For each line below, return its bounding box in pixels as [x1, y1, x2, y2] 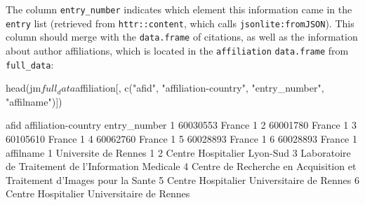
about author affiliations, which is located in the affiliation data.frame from [6, 43, 349, 57]
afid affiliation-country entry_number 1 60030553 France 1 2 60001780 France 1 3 [6, 118, 357, 132]
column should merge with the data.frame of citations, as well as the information [6, 29, 358, 44]
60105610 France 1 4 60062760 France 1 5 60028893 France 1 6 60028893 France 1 [6, 132, 358, 146]
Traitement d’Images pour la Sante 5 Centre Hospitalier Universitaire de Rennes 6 [6, 172, 359, 187]
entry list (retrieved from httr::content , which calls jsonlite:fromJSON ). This [6, 15, 354, 30]
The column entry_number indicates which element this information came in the [6, 2, 352, 16]
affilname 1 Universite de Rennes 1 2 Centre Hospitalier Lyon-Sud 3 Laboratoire [6, 145, 351, 160]
